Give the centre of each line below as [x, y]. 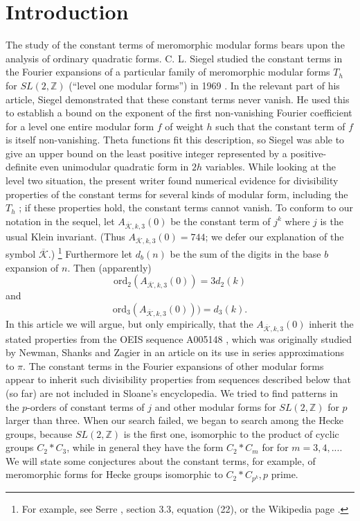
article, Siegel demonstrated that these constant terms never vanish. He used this [178, 99]
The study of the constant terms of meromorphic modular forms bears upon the [175, 45]
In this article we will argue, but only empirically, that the [129, 323]
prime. [285, 474]
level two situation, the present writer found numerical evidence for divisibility [172, 180]
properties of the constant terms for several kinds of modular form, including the [177, 194]
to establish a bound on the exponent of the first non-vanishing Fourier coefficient [179, 113]
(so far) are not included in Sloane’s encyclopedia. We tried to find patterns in [172, 392]
